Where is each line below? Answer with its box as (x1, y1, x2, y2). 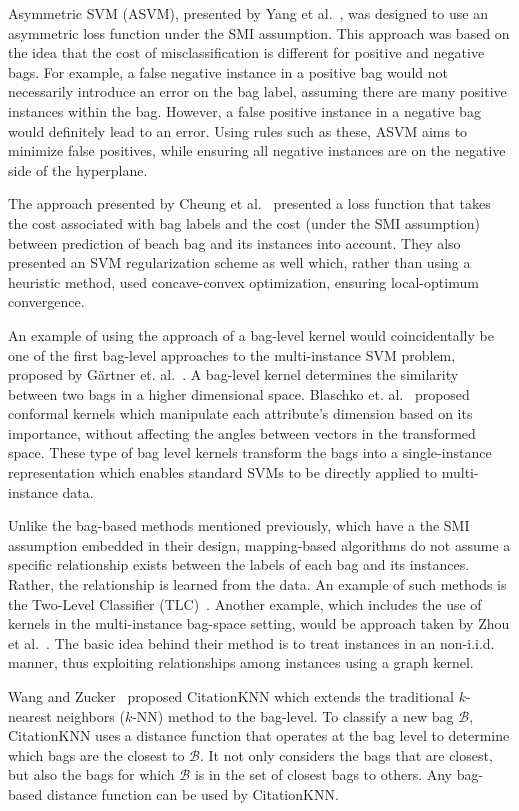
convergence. (8, 291, 85, 312)
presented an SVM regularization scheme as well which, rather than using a (8, 252, 471, 273)
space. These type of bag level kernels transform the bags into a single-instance (8, 442, 492, 463)
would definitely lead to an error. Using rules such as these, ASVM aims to (8, 120, 468, 141)
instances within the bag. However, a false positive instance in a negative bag (8, 100, 481, 121)
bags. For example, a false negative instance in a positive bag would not (8, 61, 448, 82)
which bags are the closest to (8, 744, 185, 765)
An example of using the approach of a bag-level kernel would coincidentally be (8, 324, 494, 345)
